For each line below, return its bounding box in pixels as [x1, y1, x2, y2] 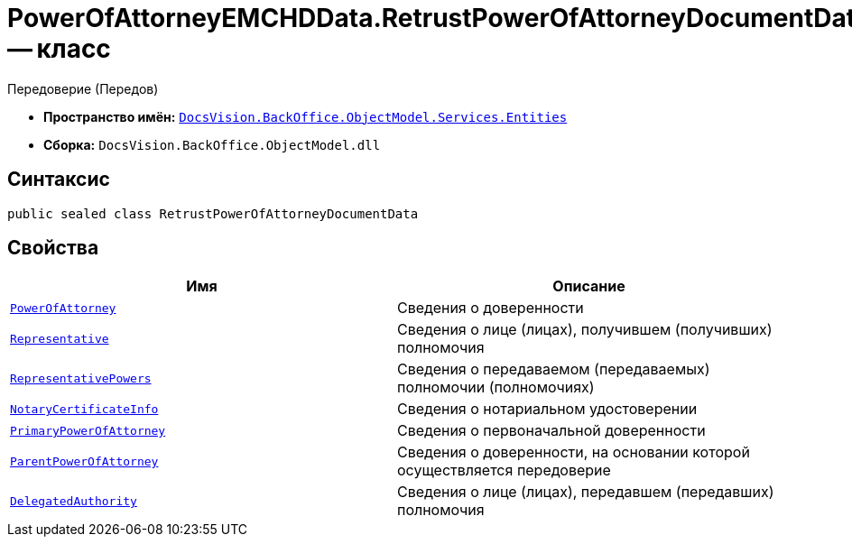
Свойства [7, 236, 99, 260]
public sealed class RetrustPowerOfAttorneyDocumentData [7, 206, 419, 221]
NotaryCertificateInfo [10, 401, 159, 416]
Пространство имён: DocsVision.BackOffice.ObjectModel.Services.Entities [43, 108, 568, 124]
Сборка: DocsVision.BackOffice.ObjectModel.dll [43, 136, 381, 152]
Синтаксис [7, 168, 110, 191]
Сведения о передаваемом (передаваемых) [397, 360, 710, 379]
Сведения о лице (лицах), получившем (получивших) [397, 320, 773, 339]
